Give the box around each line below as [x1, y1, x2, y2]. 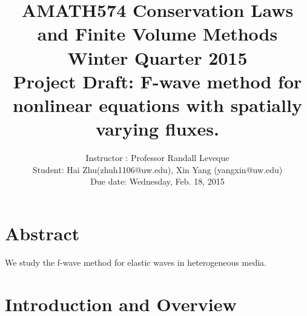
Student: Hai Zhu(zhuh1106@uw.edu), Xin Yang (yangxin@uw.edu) [32, 163, 283, 176]
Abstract [5, 220, 80, 245]
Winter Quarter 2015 [67, 45, 248, 70]
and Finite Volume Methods [37, 21, 278, 46]
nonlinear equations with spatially [13, 92, 302, 117]
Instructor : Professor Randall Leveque [85, 151, 229, 164]
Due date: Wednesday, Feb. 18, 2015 [90, 175, 225, 188]
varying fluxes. [96, 116, 219, 141]
